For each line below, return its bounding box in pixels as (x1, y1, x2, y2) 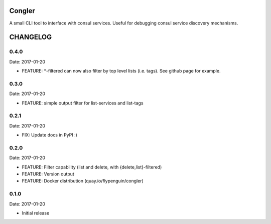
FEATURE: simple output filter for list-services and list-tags (22, 100, 144, 106)
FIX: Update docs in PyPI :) (22, 132, 78, 138)
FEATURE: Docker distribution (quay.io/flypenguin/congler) (22, 178, 144, 184)
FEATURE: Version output (22, 171, 75, 177)
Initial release (22, 210, 50, 216)
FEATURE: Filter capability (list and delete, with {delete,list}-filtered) (22, 164, 162, 170)
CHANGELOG (9, 33, 52, 41)
